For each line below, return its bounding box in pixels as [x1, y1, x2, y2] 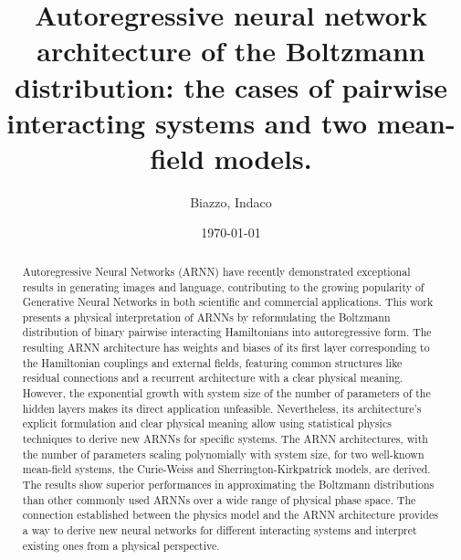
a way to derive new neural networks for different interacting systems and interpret [22, 523, 417, 538]
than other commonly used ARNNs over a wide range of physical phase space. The [22, 491, 416, 507]
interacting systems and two [6, 103, 368, 141]
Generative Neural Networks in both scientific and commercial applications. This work [22, 294, 434, 310]
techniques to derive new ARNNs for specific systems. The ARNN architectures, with [22, 431, 428, 447]
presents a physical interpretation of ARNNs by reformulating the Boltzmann [22, 309, 391, 324]
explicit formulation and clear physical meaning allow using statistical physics [22, 416, 392, 431]
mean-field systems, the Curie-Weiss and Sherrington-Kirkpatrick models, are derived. [22, 461, 431, 477]
